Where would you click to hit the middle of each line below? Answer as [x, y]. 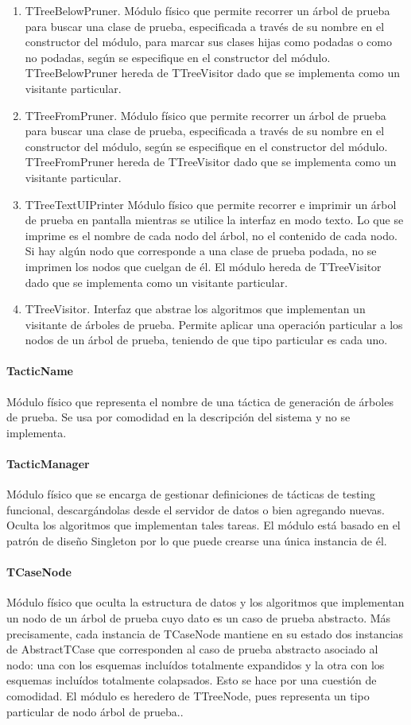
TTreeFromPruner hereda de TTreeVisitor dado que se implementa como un [211, 162]
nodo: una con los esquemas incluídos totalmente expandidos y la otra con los [196, 664]
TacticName [40, 371]
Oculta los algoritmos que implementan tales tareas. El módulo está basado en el [204, 525]
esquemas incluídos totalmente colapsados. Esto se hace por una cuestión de [192, 680]
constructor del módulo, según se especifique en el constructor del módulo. [206, 146]
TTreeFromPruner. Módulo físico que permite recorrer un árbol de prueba [205, 115]
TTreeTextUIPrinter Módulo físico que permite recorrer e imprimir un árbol [211, 204]
